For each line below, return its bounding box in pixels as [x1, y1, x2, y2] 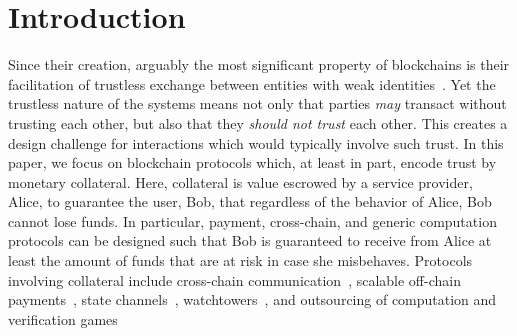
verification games [8, 308, 118, 329]
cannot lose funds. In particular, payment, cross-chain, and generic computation [8, 210, 497, 231]
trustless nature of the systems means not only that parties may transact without [8, 93, 507, 114]
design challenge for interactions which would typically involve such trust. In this [8, 132, 504, 153]
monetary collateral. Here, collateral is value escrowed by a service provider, [8, 171, 473, 192]
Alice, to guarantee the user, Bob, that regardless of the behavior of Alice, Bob [8, 191, 492, 212]
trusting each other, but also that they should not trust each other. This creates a [8, 112, 508, 133]
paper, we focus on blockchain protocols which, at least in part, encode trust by [8, 152, 497, 173]
